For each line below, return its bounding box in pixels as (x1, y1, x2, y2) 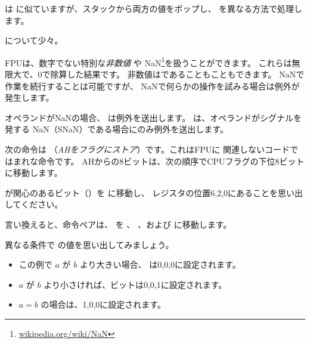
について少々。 (5, 34, 63, 47)
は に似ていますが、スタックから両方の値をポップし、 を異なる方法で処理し (5, 2, 303, 14)
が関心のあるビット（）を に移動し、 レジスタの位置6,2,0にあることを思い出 (5, 186, 303, 199)
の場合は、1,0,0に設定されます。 (41, 298, 166, 311)
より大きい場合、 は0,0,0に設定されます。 (79, 258, 241, 271)
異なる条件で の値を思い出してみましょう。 (5, 238, 174, 250)
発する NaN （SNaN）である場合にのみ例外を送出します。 (5, 123, 228, 135)
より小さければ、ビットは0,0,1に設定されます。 (44, 278, 227, 290)
